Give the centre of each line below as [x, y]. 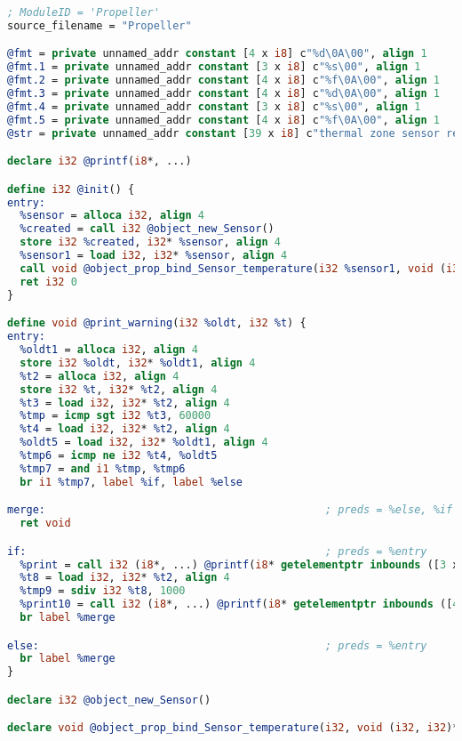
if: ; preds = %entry [217, 551]
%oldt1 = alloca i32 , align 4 [109, 350]
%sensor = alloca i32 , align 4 [112, 216]
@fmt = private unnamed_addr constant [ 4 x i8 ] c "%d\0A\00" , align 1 [217, 54]
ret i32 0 [48, 282]
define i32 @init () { [71, 189]
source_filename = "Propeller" [100, 25]
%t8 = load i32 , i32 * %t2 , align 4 [125, 578]
